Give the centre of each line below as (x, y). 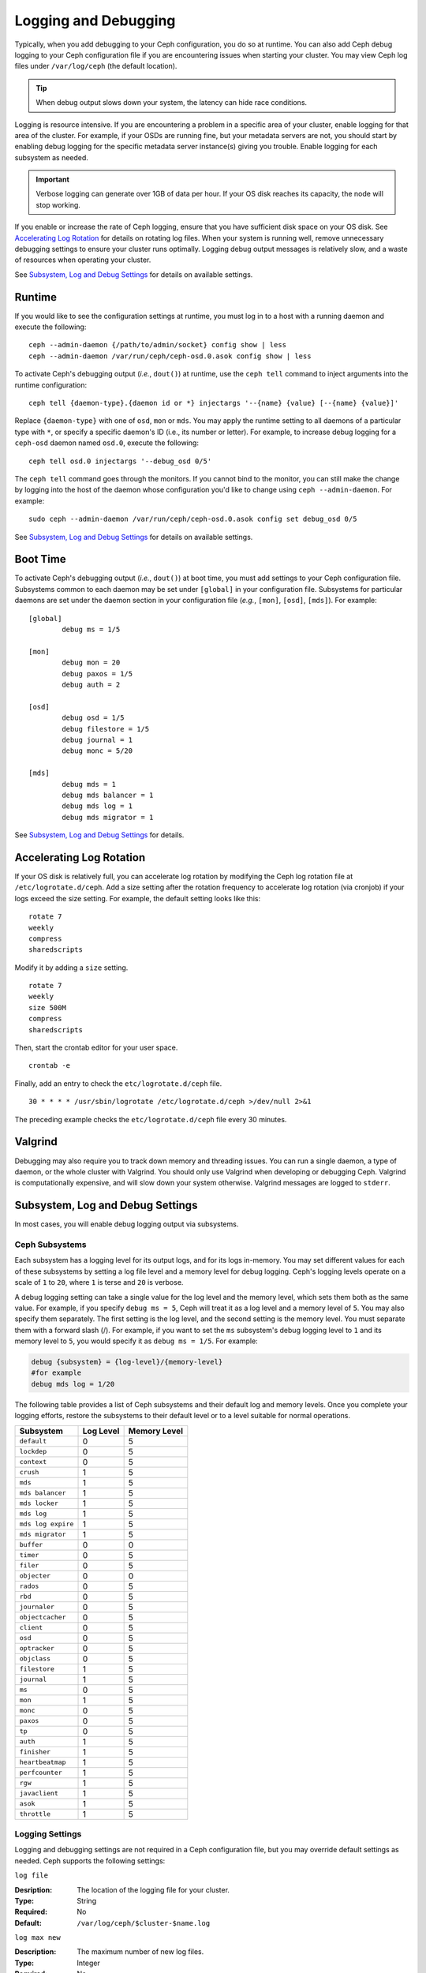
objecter (35, 1576)
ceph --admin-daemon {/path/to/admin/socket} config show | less (158, 345)
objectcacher (43, 1617)
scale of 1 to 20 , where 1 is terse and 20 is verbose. (99, 1282)
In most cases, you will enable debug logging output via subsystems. (127, 1224)
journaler (37, 1607)
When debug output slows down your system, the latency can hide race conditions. (172, 103)
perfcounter (41, 1773)
